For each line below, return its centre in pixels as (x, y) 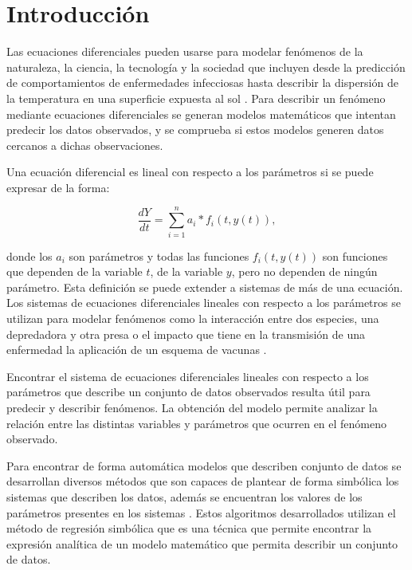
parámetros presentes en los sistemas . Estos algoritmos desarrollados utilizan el (201, 512)
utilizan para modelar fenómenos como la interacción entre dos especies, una (193, 318)
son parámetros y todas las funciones (159, 256)
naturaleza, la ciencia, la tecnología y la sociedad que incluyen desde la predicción (206, 67)
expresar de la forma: (58, 187)
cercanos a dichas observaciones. (85, 145)
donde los (29, 256)
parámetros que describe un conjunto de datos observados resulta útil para (188, 392)
